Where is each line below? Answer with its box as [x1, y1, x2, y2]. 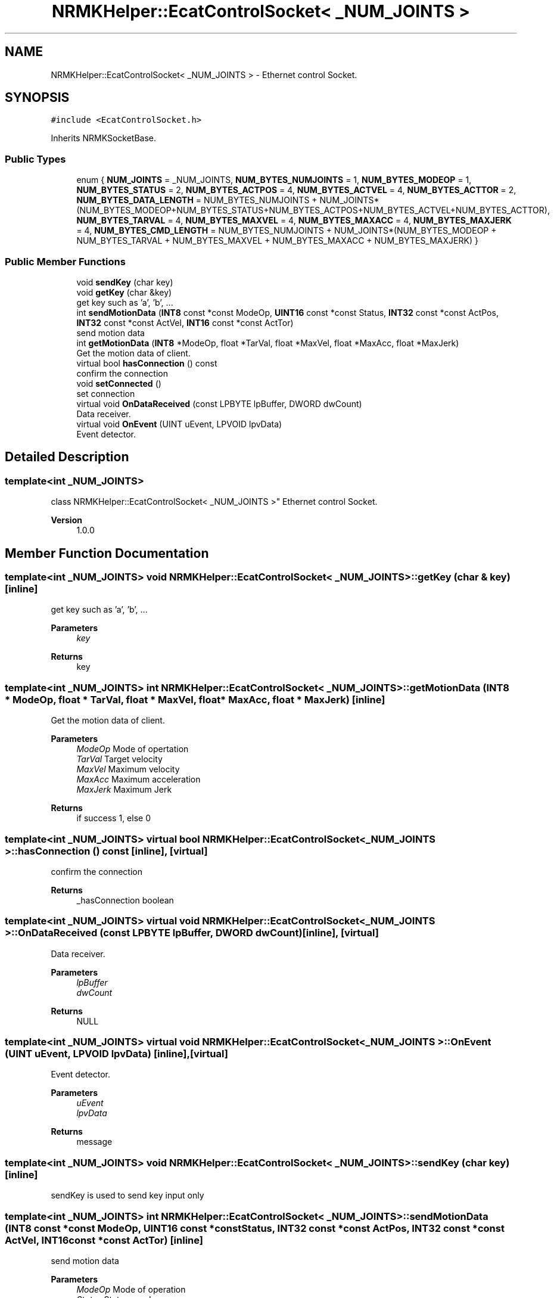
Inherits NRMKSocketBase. [51, 133, 156, 144]
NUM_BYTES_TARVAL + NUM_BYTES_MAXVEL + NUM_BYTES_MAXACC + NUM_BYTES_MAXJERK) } [76, 235, 478, 246]
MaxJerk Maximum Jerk [76, 784, 172, 795]
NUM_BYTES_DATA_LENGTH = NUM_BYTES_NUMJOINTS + [76, 195, 318, 206]
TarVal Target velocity [76, 754, 163, 765]
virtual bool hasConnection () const [76, 358, 217, 368]
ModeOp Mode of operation [76, 1284, 186, 1294]
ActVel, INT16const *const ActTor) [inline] [5, 1234, 203, 1246]
